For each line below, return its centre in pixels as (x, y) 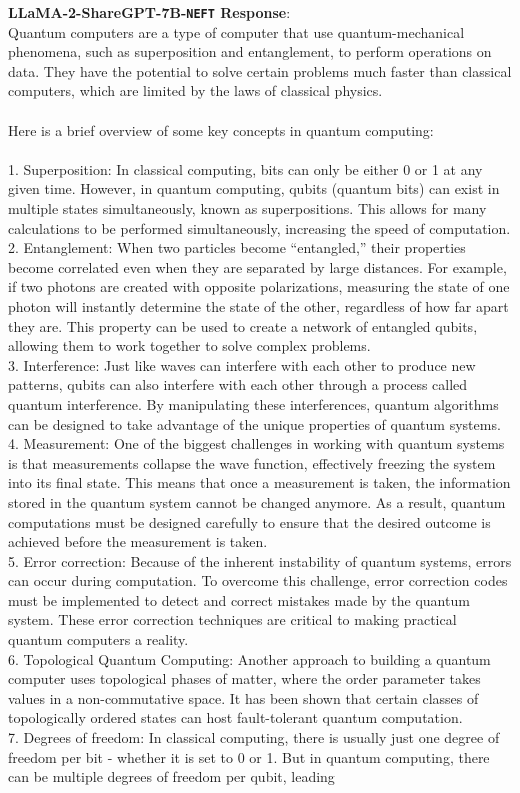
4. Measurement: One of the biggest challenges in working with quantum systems (256, 443)
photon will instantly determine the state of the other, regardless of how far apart (258, 305)
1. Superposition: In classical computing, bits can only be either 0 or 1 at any (245, 168)
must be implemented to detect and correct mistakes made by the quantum (239, 599)
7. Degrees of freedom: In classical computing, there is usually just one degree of (254, 737)
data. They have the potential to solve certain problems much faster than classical (260, 70)
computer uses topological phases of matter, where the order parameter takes (244, 678)
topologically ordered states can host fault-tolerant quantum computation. (235, 717)
